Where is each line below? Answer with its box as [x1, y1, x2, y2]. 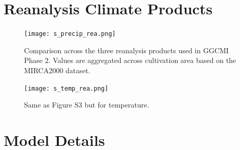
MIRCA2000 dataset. [24, 65, 91, 75]
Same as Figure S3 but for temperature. [24, 99, 149, 110]
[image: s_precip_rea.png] [24, 30, 116, 38]
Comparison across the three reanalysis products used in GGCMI [24, 45, 229, 55]
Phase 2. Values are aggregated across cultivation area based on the [24, 55, 236, 66]
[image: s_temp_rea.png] [24, 84, 108, 92]
